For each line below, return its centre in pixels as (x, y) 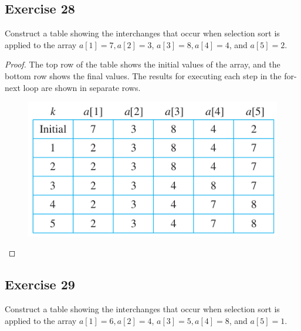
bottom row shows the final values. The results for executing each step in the (143, 75)
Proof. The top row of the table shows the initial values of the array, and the (143, 64)
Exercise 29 (40, 284)
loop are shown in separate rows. (82, 87)
